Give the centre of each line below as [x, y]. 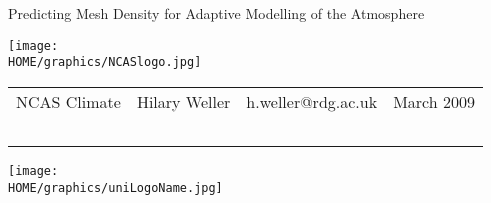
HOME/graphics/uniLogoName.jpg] [115, 187]
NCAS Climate [68, 101]
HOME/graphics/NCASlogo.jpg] [105, 62]
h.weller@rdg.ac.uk [312, 101]
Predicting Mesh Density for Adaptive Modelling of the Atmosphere [216, 13]
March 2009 [434, 101]
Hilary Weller [183, 101]
